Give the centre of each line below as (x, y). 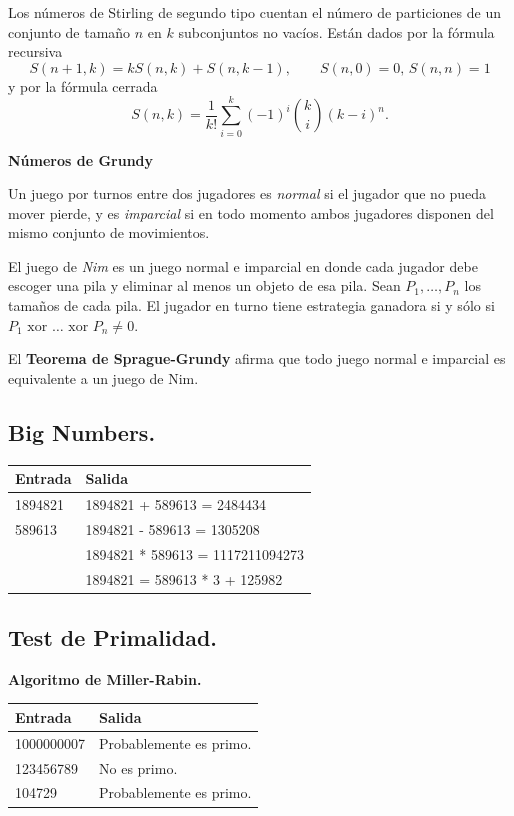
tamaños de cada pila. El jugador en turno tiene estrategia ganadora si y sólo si (251, 305)
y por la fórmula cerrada (83, 85)
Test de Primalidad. (113, 637)
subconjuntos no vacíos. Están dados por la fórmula (336, 31)
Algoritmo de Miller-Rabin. (105, 678)
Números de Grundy (81, 159)
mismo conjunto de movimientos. (109, 232)
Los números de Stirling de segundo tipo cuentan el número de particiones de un (254, 12)
